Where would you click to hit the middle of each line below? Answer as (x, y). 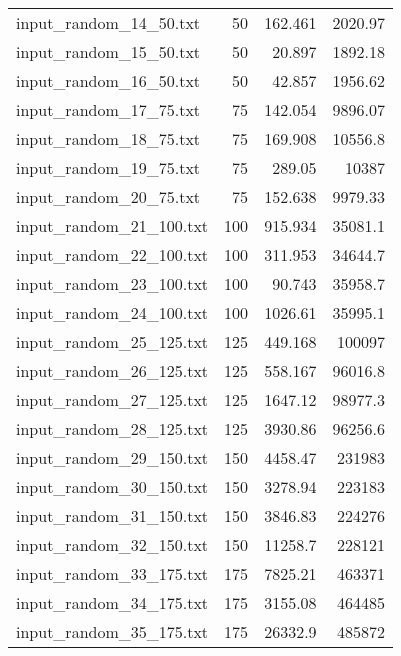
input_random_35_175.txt (112, 631)
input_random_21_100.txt (112, 225)
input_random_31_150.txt (112, 515)
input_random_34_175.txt (112, 602)
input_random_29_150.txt (112, 457)
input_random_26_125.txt (112, 370)
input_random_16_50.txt (108, 80)
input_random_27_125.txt (112, 399)
